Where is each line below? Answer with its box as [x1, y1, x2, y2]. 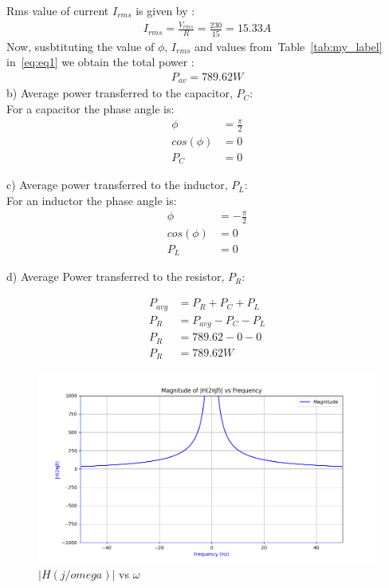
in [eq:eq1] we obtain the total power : [6, 53, 194, 70]
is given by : [136, 2, 195, 18]
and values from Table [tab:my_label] [194, 37, 383, 54]
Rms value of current [6, 2, 109, 18]
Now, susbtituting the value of [6, 37, 155, 54]
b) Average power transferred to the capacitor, [6, 85, 233, 101]
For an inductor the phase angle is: [6, 192, 177, 208]
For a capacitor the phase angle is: [6, 100, 175, 116]
